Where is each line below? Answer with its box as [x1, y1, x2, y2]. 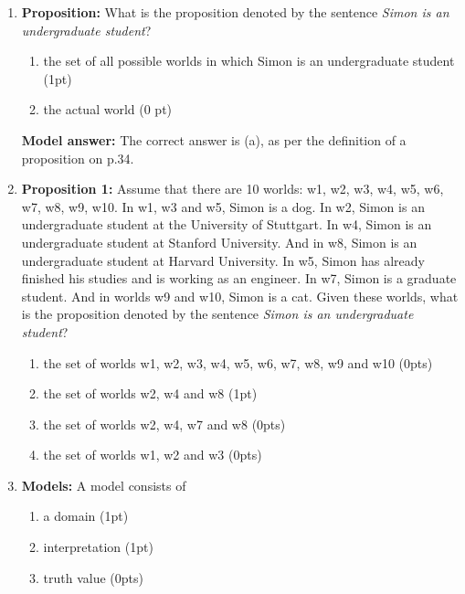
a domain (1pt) [43, 506, 129, 525]
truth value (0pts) [43, 567, 144, 587]
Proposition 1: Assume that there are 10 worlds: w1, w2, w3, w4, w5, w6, [21, 179, 444, 198]
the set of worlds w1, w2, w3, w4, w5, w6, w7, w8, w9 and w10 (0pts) [43, 353, 433, 372]
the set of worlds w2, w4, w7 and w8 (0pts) [43, 414, 286, 433]
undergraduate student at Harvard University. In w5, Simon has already [21, 250, 425, 270]
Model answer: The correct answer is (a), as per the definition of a [21, 130, 407, 149]
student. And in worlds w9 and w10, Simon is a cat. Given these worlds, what [21, 286, 459, 305]
